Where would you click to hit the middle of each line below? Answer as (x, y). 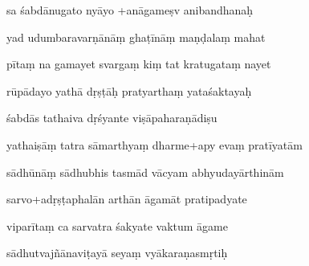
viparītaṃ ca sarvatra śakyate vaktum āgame (117, 225)
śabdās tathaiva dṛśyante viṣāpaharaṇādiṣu (112, 118)
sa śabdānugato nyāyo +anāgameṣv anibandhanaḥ (130, 10)
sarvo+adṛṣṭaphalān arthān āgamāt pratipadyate (127, 199)
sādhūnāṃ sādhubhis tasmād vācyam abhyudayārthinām (145, 172)
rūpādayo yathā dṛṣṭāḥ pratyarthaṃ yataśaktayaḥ (129, 90)
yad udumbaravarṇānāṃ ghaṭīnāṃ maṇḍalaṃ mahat (136, 37)
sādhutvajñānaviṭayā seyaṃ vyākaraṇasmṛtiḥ (117, 253)
